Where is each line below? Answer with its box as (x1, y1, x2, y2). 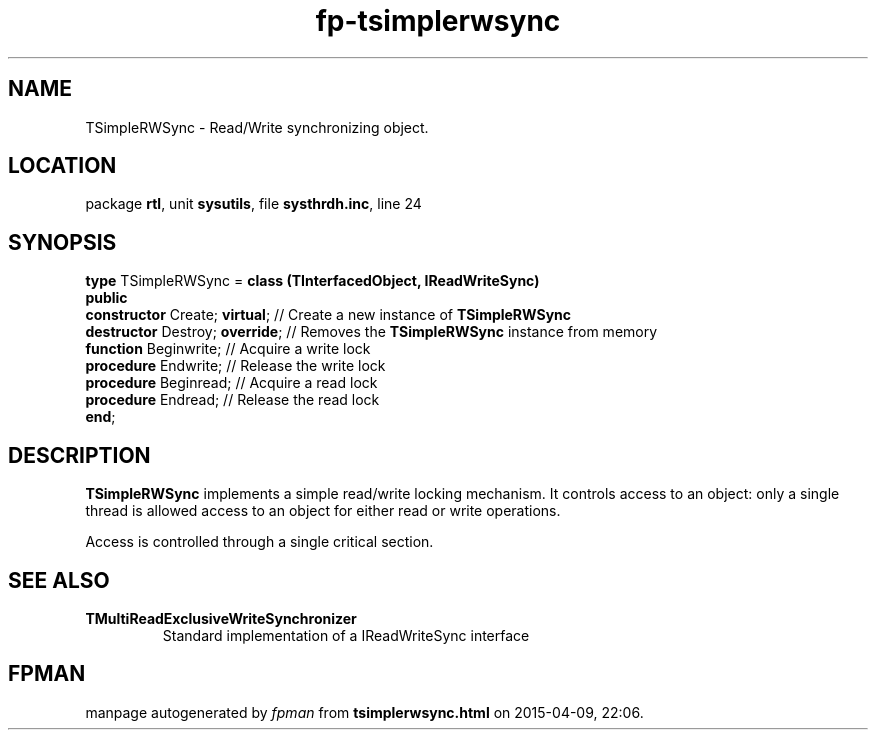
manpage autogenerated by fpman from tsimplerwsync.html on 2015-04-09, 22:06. (85, 703, 644, 721)
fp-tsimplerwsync (315, 4, 561, 38)
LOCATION (8, 153, 117, 179)
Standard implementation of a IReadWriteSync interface (162, 626, 530, 644)
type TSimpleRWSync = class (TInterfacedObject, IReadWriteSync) (85, 272, 540, 290)
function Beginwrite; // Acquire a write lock (85, 340, 371, 358)
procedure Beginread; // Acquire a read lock (85, 374, 378, 392)
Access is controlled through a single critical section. (85, 533, 434, 551)
